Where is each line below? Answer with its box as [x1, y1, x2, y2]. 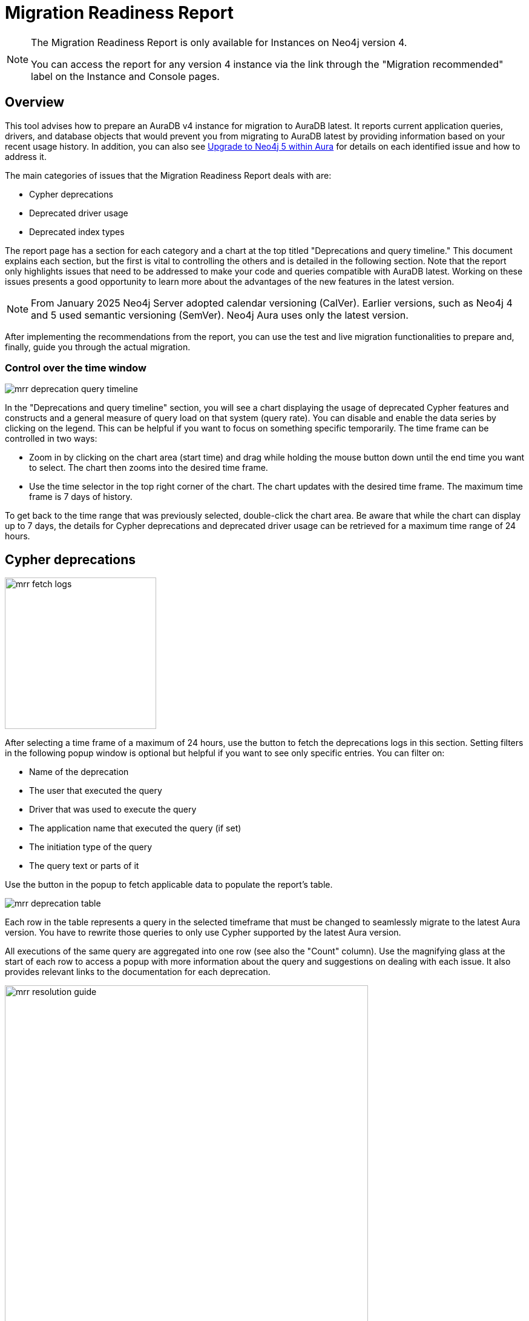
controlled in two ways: [5, 433, 97, 444]
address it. [5, 151, 47, 162]
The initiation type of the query [29, 842, 153, 853]
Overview [5, 95, 65, 110]
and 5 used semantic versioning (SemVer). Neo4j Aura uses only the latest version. [31, 308, 409, 321]
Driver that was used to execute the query [29, 804, 197, 815]
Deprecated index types [29, 226, 125, 237]
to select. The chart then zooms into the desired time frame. [29, 462, 268, 473]
